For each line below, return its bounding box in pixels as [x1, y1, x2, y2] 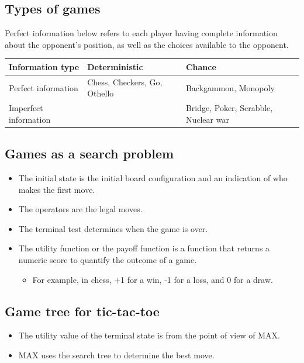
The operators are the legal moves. [18, 203, 143, 215]
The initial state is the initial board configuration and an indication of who [18, 172, 288, 184]
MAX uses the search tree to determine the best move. [18, 349, 215, 361]
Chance [185, 60, 216, 72]
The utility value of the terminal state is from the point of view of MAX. [18, 329, 280, 341]
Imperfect [9, 102, 43, 114]
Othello [87, 87, 114, 99]
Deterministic [87, 60, 143, 72]
